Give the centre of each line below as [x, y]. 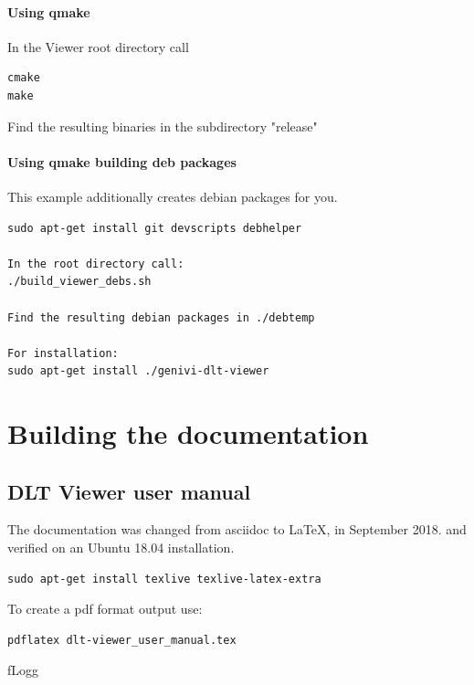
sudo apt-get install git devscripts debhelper [155, 228]
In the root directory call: [96, 263]
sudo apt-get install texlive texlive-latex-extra [164, 579]
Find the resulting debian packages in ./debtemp [161, 317]
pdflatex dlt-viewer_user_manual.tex [122, 640]
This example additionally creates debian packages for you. [173, 196]
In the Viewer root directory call [98, 46]
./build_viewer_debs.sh [79, 282]
